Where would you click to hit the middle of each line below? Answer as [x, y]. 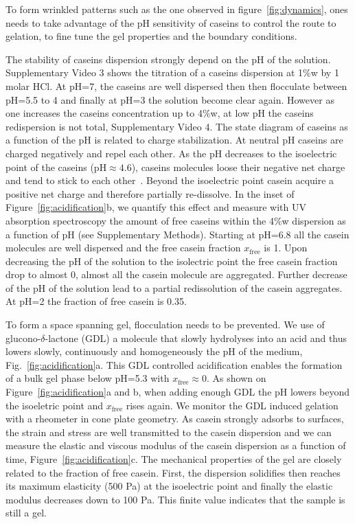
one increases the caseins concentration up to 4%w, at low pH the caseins [160, 113]
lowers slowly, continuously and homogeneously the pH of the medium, [154, 351]
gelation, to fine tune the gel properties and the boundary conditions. [151, 36]
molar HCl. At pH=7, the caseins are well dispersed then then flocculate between [176, 86]
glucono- [23, 338]
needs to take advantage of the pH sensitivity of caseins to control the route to [171, 22]
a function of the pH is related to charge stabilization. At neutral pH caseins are [174, 140]
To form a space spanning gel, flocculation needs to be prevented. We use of [165, 324]
